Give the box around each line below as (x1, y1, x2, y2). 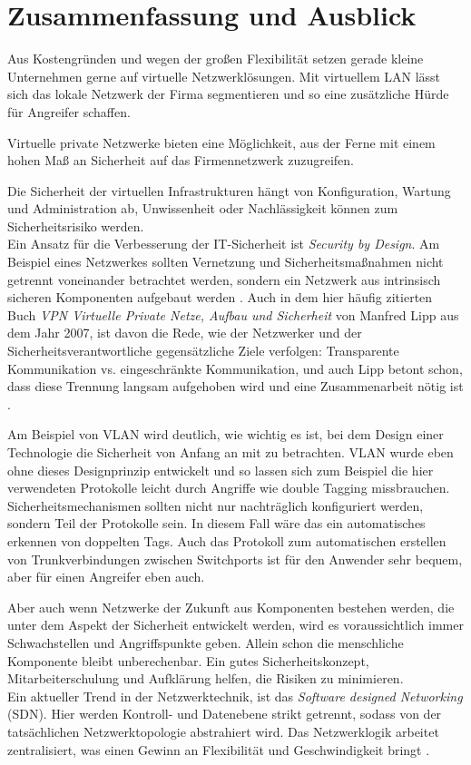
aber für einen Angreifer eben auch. (7, 567, 205, 586)
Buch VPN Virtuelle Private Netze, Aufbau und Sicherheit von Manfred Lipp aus (7, 305, 459, 324)
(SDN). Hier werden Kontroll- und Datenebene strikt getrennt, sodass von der (7, 704, 442, 723)
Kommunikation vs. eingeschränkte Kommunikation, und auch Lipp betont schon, (7, 358, 463, 378)
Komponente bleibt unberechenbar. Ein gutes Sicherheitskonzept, (7, 651, 369, 670)
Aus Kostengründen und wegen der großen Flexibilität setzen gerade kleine (7, 49, 424, 68)
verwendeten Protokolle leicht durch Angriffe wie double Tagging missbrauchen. (7, 478, 450, 497)
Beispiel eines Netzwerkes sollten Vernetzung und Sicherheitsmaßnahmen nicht (7, 252, 444, 271)
